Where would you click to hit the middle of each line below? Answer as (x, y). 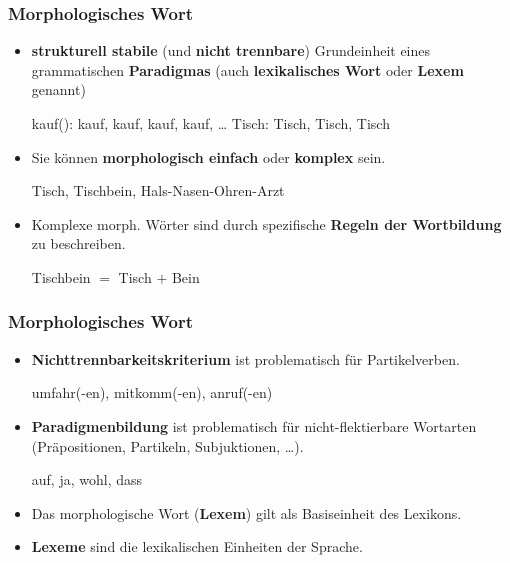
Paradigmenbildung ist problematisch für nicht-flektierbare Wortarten (254, 425)
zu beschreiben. (78, 243)
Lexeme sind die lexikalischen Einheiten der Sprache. (197, 546)
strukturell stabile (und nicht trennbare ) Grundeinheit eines (231, 50)
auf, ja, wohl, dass (87, 479)
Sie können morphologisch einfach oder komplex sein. (208, 156)
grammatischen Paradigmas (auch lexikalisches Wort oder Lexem (247, 69)
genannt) (58, 89)
